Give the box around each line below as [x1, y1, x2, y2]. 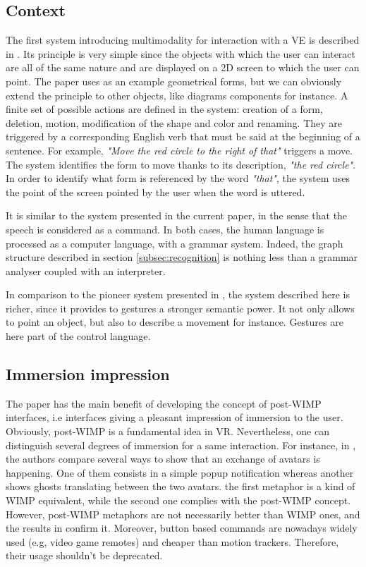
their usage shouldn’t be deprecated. [6, 548, 163, 563]
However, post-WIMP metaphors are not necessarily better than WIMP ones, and [6, 506, 360, 521]
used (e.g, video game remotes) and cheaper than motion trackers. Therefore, [6, 534, 339, 549]
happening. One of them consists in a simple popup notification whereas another [6, 465, 354, 480]
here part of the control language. [6, 329, 151, 343]
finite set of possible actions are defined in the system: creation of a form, [6, 102, 323, 116]
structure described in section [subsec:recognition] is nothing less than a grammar [6, 250, 358, 264]
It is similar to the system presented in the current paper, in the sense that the [6, 208, 348, 223]
